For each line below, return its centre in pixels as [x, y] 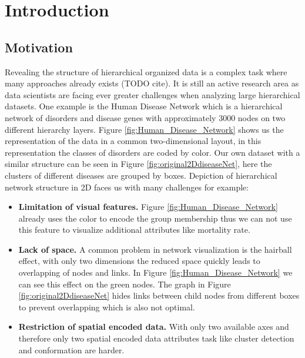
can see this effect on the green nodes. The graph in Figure [125, 284]
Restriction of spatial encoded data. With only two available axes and [154, 327]
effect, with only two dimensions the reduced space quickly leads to [139, 261]
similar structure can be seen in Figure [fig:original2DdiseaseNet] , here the [138, 164]
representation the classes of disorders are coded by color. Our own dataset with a [152, 152]
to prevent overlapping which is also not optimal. [107, 307]
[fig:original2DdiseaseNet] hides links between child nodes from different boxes [159, 295]
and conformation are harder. [71, 349]
